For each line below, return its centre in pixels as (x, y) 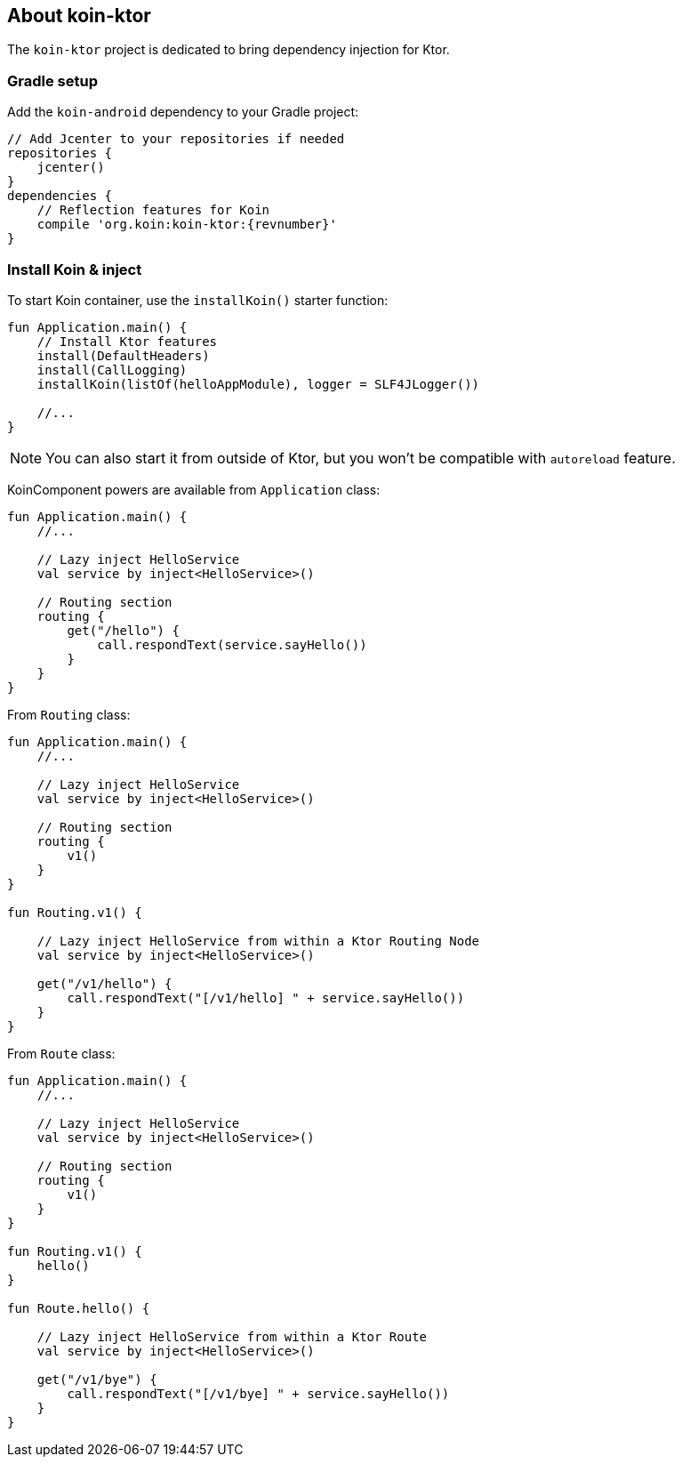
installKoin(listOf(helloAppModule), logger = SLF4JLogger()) (258, 384)
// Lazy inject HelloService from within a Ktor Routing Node (258, 941)
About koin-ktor (79, 16)
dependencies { (60, 196)
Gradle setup (52, 80)
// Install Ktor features (127, 341)
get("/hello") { (123, 630)
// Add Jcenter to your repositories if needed (176, 139)
